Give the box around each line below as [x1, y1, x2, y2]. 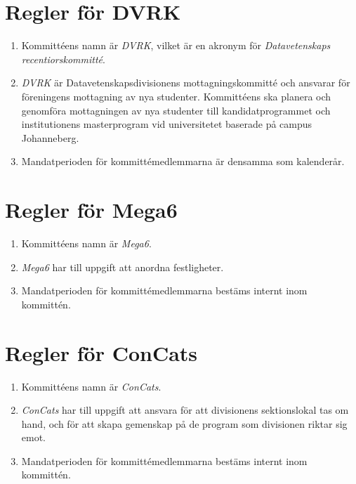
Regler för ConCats [5, 338, 198, 367]
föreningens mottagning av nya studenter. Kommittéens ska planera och [21, 89, 331, 103]
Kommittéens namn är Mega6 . [21, 236, 152, 250]
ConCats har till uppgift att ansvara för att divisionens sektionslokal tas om [21, 403, 349, 417]
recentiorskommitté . [21, 51, 105, 66]
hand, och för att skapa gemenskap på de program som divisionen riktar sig [21, 416, 348, 431]
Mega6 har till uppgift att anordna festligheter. [21, 259, 224, 274]
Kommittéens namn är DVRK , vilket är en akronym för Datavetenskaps [21, 38, 331, 53]
